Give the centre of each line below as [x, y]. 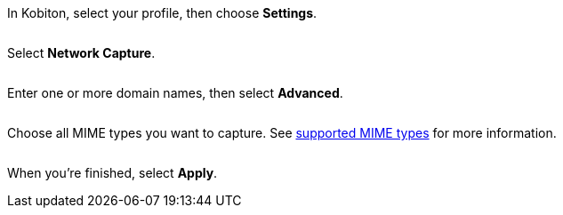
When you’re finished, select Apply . [113, 173]
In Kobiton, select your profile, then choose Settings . [162, 13]
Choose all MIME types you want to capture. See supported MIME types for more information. [282, 133]
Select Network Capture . [81, 53]
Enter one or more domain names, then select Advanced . [175, 93]
